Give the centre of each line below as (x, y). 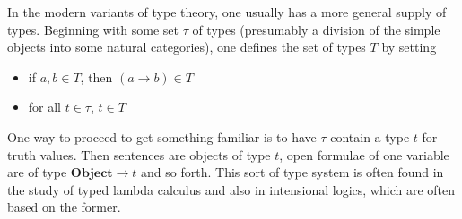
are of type (37, 172)
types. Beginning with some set (93, 29)
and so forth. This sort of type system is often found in (292, 172)
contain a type (370, 136)
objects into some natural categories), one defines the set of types (187, 47)
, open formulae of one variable (364, 154)
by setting (409, 47)
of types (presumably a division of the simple (316, 29)
